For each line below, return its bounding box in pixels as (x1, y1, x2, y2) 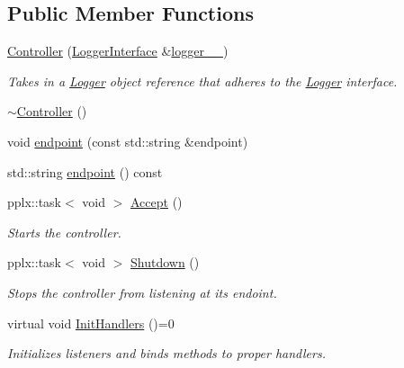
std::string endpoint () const (7, 162, 163, 181)
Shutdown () (130, 253, 200, 272)
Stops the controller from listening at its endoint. (7, 283, 277, 301)
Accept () (130, 193, 183, 211)
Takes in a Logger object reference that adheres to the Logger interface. (7, 71, 398, 90)
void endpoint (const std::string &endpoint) (7, 131, 248, 150)
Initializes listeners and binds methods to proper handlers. (7, 344, 326, 363)
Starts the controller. (7, 222, 121, 241)
